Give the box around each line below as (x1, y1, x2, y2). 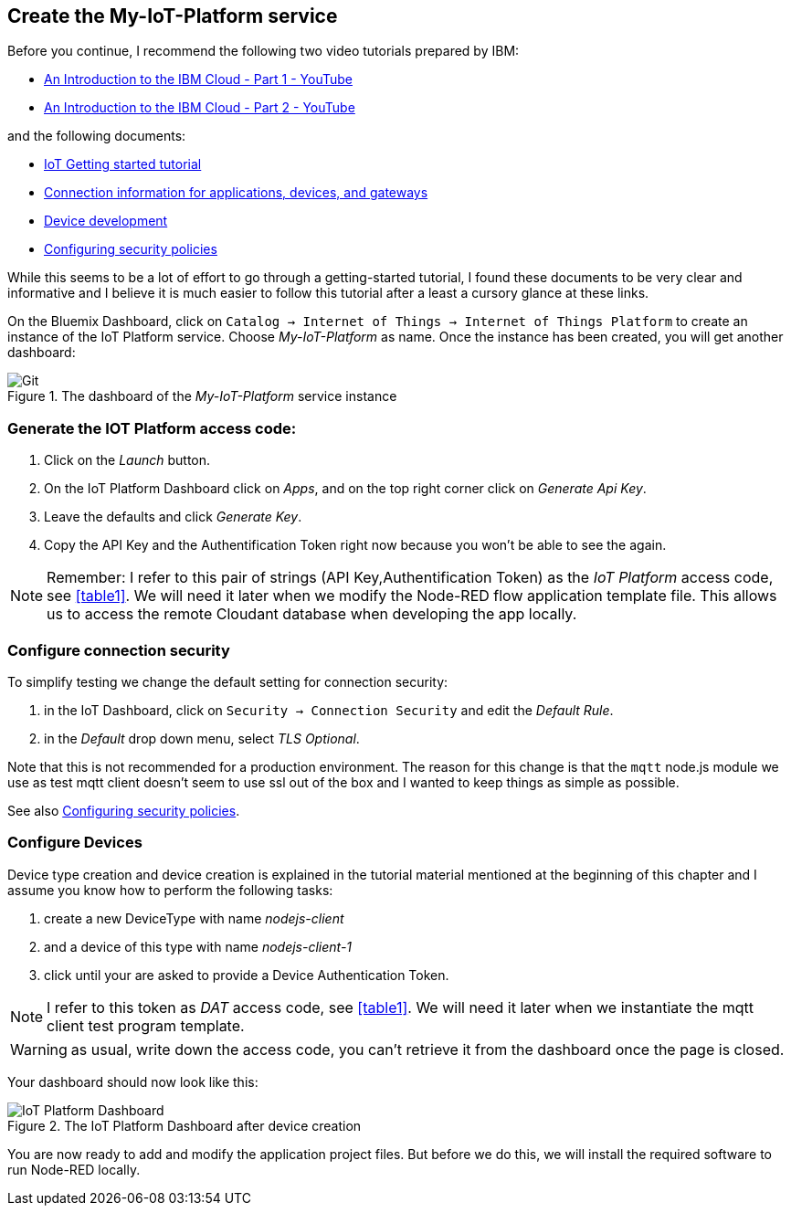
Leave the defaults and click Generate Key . (44, 509, 302, 525)
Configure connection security (7, 640, 230, 659)
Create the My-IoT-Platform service (7, 5, 338, 27)
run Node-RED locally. (7, 1161, 141, 1177)
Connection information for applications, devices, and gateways (44, 185, 428, 201)
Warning (10, 1039, 68, 1059)
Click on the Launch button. (44, 452, 211, 469)
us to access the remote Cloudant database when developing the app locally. (47, 605, 577, 624)
